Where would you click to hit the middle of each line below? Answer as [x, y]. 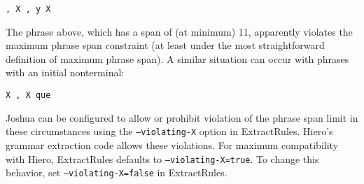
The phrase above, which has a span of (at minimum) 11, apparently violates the [179, 31]
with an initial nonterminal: [65, 72]
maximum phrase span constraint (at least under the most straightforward [165, 45]
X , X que [28, 95]
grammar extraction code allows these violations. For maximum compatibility [172, 144]
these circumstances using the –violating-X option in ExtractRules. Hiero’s [169, 131]
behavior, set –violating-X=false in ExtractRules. [117, 172]
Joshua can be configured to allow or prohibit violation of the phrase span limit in [182, 117]
